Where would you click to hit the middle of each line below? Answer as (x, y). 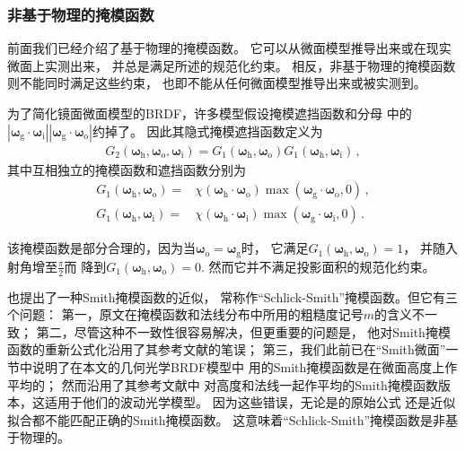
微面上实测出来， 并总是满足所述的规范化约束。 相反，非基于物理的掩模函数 (232, 65)
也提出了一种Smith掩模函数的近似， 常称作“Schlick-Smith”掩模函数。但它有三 (233, 296)
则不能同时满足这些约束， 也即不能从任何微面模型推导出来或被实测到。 (217, 83)
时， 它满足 (275, 248)
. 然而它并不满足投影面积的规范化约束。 (318, 266)
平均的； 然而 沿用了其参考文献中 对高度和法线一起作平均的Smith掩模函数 (223, 384)
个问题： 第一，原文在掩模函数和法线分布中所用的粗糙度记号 (185, 314)
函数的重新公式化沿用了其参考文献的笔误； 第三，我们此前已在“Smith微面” (227, 349)
